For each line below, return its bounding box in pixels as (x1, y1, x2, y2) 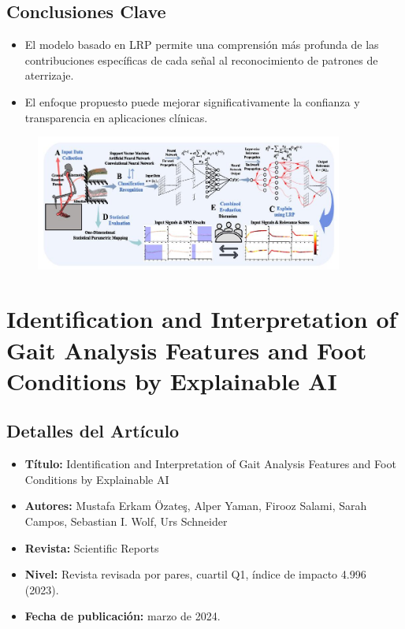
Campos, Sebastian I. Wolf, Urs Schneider (24, 513, 228, 530)
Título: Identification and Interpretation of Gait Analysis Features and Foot (24, 456, 396, 472)
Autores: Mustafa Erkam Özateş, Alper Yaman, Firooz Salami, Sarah (24, 497, 367, 514)
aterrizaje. (24, 67, 74, 84)
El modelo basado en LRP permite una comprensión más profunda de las (24, 36, 379, 53)
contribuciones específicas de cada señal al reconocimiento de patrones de (24, 51, 378, 68)
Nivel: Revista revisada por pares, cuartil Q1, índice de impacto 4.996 (24, 566, 366, 582)
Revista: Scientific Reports (24, 539, 159, 556)
